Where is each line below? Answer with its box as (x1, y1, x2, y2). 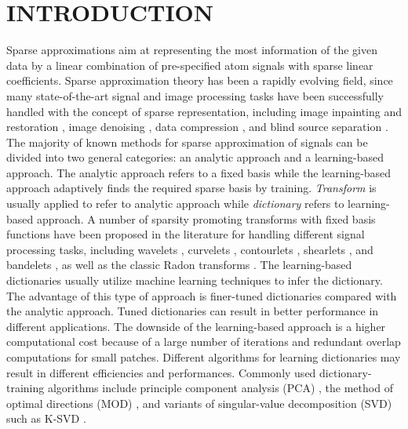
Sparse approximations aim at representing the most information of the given (6, 42, 378, 58)
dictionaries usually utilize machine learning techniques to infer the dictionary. (6, 272, 383, 289)
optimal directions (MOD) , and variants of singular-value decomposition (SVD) (6, 394, 392, 411)
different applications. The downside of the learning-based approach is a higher (6, 318, 386, 334)
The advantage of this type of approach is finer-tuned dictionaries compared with (6, 287, 397, 304)
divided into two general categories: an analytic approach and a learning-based (6, 149, 384, 165)
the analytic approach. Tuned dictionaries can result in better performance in (6, 303, 379, 319)
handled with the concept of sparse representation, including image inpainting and (6, 103, 403, 119)
